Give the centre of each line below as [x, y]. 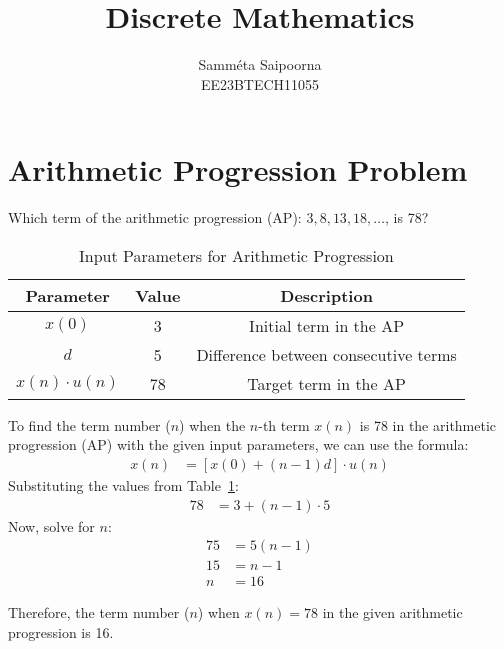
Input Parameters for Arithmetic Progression [236, 255]
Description [326, 295]
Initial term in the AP [327, 325]
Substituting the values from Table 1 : [123, 485]
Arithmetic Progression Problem [238, 169]
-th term [284, 424]
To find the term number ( [89, 424]
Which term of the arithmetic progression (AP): [155, 217]
